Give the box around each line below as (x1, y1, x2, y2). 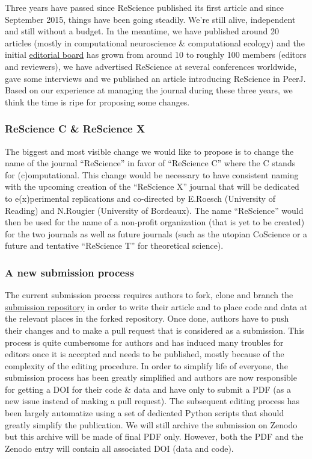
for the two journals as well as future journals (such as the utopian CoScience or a (5, 227, 308, 240)
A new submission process (5, 264, 134, 279)
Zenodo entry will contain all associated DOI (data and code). (5, 442, 234, 454)
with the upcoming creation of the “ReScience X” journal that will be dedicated (5, 180, 299, 193)
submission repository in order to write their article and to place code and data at (5, 300, 308, 313)
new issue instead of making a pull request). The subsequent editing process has (5, 395, 299, 407)
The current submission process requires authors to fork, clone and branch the (5, 289, 293, 301)
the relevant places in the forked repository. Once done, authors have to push (5, 312, 289, 325)
